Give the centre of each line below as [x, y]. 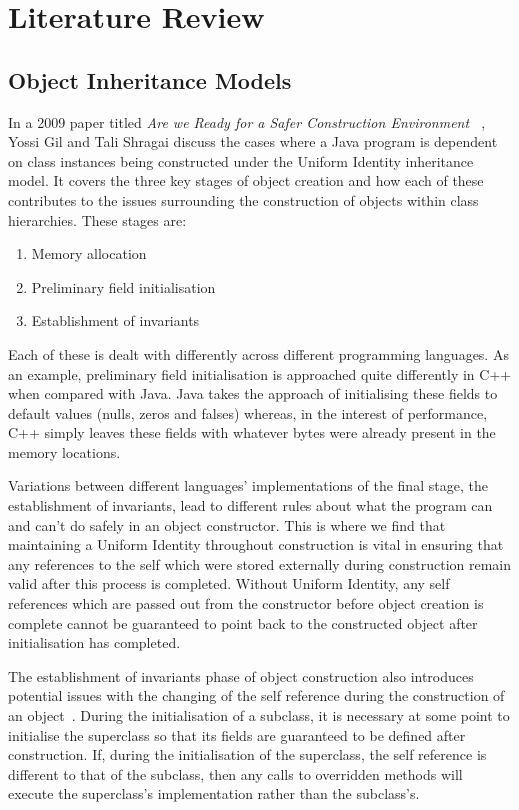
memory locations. [64, 451]
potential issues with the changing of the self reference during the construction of [256, 695]
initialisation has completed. [94, 642]
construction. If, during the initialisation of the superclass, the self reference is [247, 754]
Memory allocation [89, 253]
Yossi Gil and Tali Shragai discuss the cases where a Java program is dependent [253, 141]
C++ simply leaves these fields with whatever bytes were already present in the [252, 432]
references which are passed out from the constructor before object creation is [246, 603]
